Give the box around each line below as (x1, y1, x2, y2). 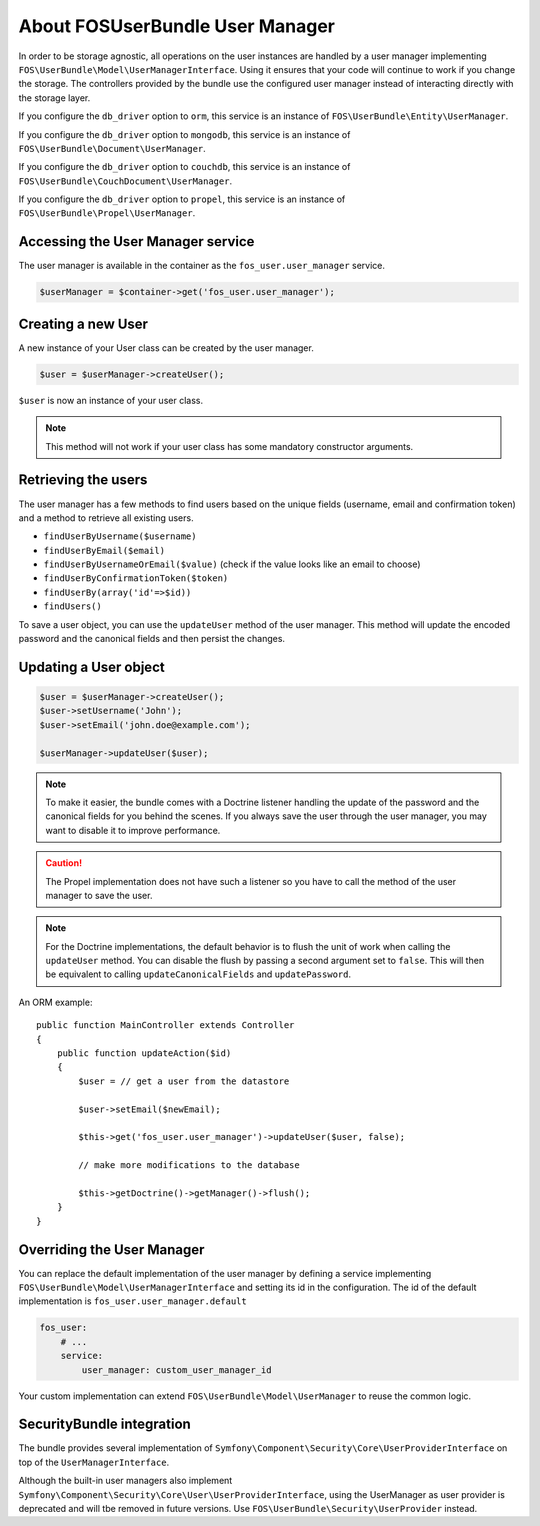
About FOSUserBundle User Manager (18, 15, 335, 37)
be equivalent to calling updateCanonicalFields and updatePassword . (45, 968, 352, 980)
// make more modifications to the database (78, 1160, 300, 1171)
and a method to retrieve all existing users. (18, 511, 194, 524)
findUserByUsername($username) (43, 531, 197, 542)
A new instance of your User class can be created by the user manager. (18, 341, 314, 354)
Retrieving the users (18, 471, 148, 489)
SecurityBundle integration (18, 1416, 192, 1433)
